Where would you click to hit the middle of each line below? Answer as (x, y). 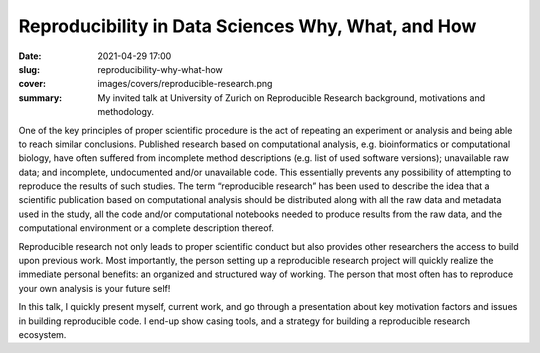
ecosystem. (42, 334)
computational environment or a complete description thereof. (146, 228)
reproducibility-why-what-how (160, 69)
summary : (40, 97)
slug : (29, 69)
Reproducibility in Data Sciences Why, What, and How (247, 26)
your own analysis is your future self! (94, 288)
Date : (30, 56)
